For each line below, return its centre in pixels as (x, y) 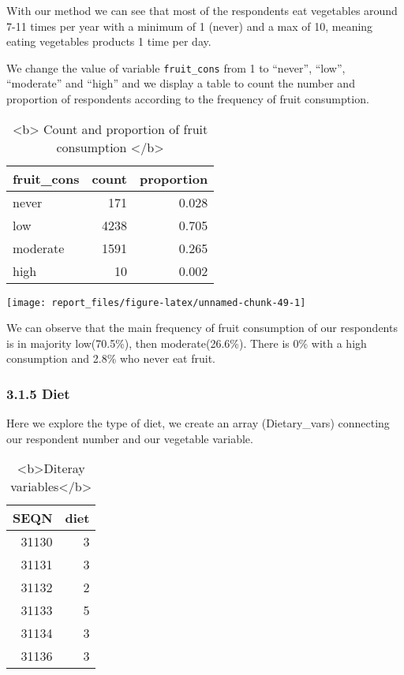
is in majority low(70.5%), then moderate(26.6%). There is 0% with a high (187, 343)
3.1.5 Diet (38, 393)
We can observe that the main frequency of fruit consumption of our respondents (202, 328)
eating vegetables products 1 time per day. (109, 41)
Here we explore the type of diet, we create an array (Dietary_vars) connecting (198, 423)
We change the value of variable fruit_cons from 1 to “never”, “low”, (176, 67)
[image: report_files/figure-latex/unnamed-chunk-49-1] (156, 302)
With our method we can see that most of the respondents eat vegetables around (202, 10)
